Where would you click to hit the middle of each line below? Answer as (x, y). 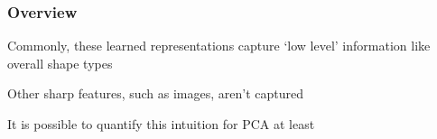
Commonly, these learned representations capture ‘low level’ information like (219, 46)
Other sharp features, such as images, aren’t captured (156, 93)
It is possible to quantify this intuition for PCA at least (161, 124)
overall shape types (60, 63)
